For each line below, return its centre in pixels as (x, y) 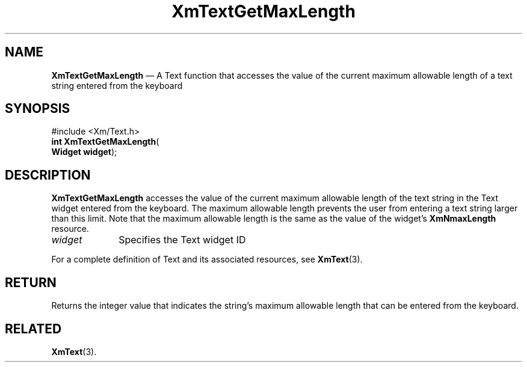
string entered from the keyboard (117, 85)
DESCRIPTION (48, 175)
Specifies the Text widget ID (182, 240)
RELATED (33, 329)
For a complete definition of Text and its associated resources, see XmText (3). (207, 259)
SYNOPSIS (38, 109)
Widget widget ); (84, 152)
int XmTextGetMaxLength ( (105, 142)
